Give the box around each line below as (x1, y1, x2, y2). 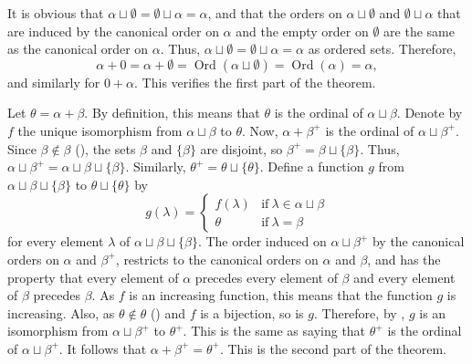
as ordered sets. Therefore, (308, 39, 456, 58)
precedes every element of (194, 267, 338, 286)
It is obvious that (7, 4, 104, 22)
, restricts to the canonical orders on (115, 249, 319, 268)
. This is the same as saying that (183, 321, 366, 340)
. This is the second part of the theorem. (219, 338, 446, 358)
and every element (353, 267, 456, 286)
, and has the (367, 249, 441, 268)
